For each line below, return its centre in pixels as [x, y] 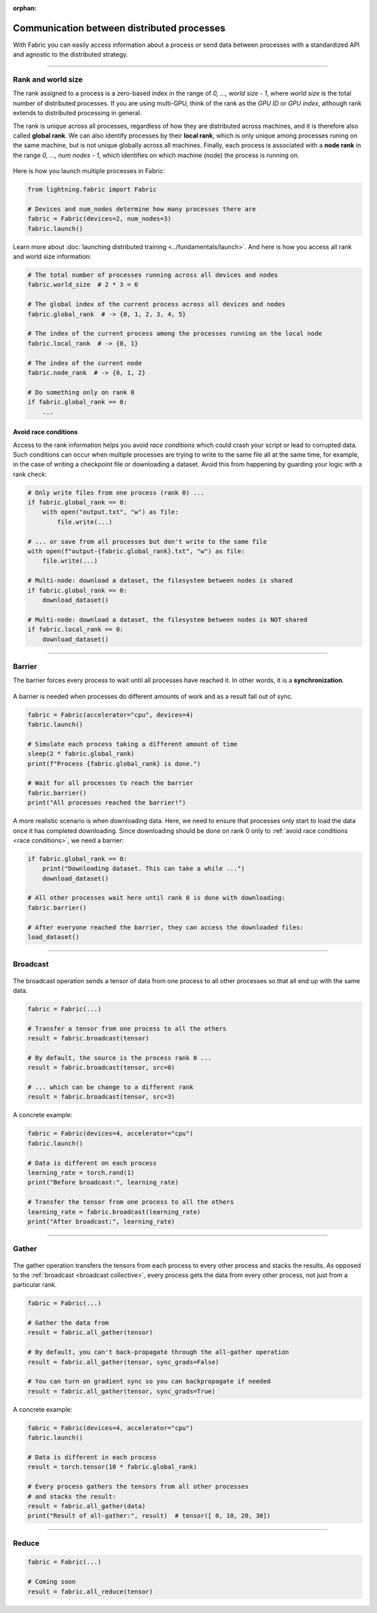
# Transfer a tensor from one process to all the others [127, 1029]
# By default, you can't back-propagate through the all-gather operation [158, 1352]
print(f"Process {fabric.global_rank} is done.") [114, 764]
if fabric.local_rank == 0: [75, 629]
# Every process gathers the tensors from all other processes [138, 1487]
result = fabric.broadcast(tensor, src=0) [101, 1068]
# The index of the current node [85, 363]
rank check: [30, 474]
